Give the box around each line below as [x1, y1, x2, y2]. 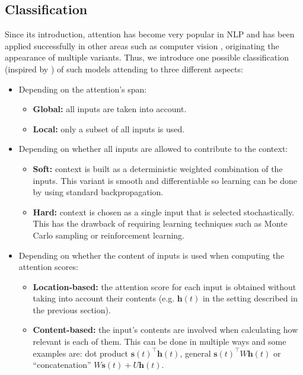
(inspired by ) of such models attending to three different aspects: [5, 62, 243, 75]
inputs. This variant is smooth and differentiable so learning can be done [33, 174, 298, 186]
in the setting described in [202, 292, 298, 304]
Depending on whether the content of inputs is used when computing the [18, 249, 285, 261]
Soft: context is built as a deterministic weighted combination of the [33, 162, 283, 174]
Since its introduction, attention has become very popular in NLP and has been [5, 28, 295, 40]
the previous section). [33, 303, 111, 316]
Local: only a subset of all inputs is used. [33, 122, 185, 135]
